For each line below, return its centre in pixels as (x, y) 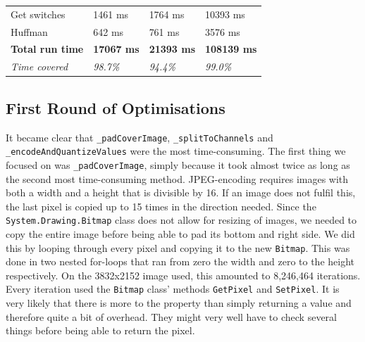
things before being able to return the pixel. (100, 330)
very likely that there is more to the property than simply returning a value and (179, 303)
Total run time (47, 49)
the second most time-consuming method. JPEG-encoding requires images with (177, 178)
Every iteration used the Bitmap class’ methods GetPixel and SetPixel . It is (173, 289)
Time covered (39, 66)
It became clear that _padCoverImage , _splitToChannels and (140, 137)
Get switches (38, 14)
